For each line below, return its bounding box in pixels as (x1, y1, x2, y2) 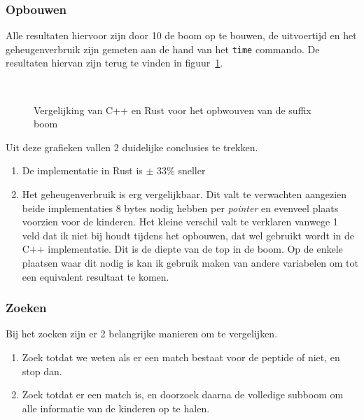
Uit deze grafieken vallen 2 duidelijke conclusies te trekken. (6, 139, 258, 154)
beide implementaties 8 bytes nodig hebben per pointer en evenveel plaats (22, 200, 339, 215)
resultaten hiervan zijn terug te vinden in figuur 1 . (6, 55, 223, 70)
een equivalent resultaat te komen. (22, 269, 169, 283)
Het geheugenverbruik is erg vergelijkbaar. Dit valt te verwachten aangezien (22, 187, 347, 202)
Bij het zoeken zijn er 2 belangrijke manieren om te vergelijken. (6, 326, 278, 341)
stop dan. (22, 363, 62, 378)
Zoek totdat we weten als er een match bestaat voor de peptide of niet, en (22, 350, 340, 364)
